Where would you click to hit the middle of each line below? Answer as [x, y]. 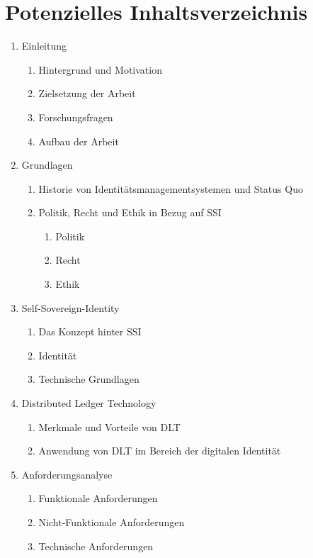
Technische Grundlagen [89, 379]
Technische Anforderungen [96, 546]
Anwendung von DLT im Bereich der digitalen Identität [160, 451]
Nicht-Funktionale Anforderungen [112, 522]
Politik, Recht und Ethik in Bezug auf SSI [130, 212]
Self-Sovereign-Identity [70, 307]
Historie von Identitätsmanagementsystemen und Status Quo [171, 188]
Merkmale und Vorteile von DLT [109, 426]
